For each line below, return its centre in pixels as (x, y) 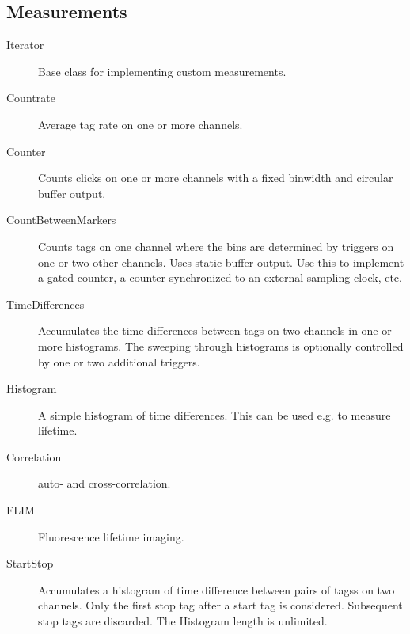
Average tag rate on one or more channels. (140, 124)
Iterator (25, 45)
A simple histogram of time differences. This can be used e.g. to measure (214, 414)
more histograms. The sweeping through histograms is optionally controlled (221, 345)
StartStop (30, 563)
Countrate (31, 98)
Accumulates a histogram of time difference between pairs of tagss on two (216, 589)
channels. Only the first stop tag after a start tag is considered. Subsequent (220, 605)
